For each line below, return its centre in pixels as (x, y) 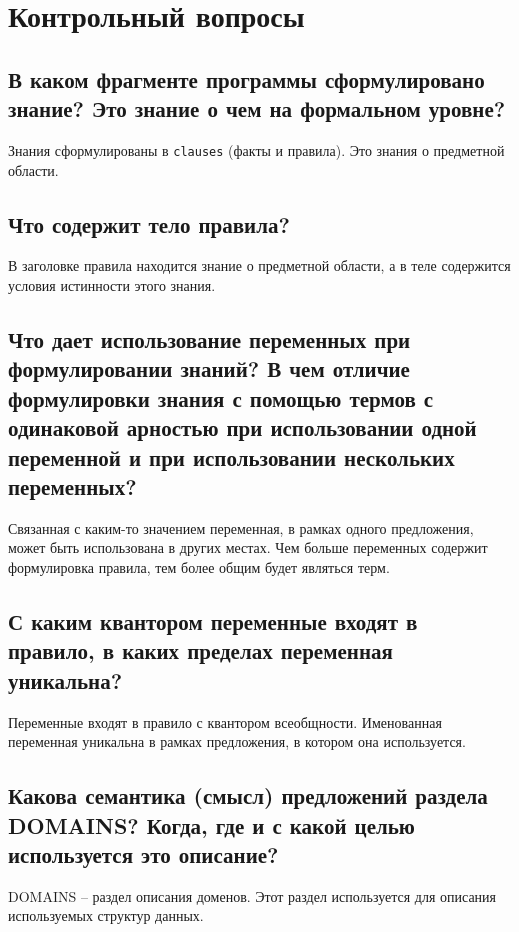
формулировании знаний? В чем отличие (209, 368)
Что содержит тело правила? (149, 223)
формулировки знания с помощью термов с (221, 397)
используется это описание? (143, 853)
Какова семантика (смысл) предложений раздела (248, 795)
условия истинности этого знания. (112, 285)
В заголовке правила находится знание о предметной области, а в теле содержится (259, 265)
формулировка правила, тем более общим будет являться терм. (199, 566)
